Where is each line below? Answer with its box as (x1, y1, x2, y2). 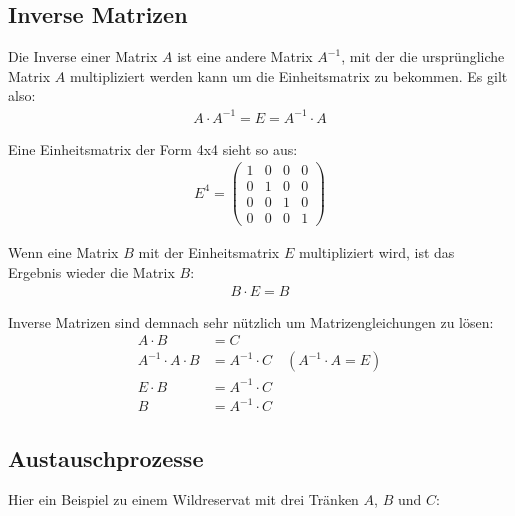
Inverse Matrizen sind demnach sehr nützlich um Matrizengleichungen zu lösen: (8, 311, 494, 332)
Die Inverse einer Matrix (8, 46, 158, 67)
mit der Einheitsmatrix (138, 242, 280, 263)
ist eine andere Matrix (177, 46, 313, 67)
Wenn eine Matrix (8, 242, 119, 263)
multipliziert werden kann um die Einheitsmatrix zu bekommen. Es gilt (69, 65, 508, 86)
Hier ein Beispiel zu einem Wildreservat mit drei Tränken (8, 489, 359, 510)
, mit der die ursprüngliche (341, 46, 505, 67)
